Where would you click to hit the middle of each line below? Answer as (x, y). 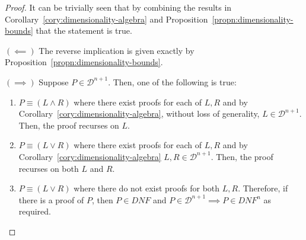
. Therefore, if (263, 188)
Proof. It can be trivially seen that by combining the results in (118, 7)
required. (35, 211)
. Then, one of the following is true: (172, 81)
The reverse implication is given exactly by (117, 50)
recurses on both (49, 168)
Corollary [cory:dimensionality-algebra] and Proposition (106, 19)
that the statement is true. (84, 31)
